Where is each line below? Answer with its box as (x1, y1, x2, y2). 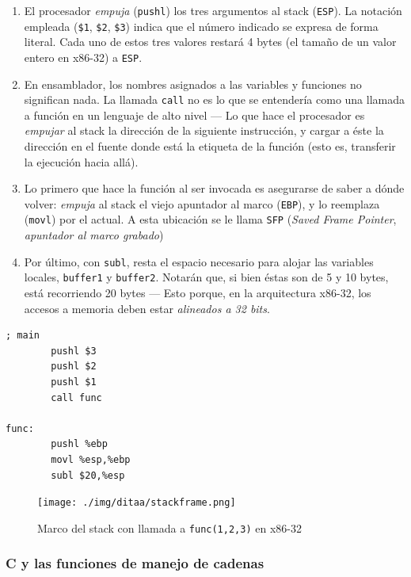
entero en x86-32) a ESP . (24, 48, 143, 65)
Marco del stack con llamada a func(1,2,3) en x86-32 (37, 519, 302, 536)
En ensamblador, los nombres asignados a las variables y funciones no (24, 75, 362, 92)
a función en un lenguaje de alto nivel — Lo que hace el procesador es (24, 106, 365, 123)
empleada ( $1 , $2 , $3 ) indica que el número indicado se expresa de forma (24, 17, 379, 34)
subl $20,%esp (51, 469, 125, 481)
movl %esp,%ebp (51, 453, 131, 465)
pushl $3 (51, 345, 97, 357)
